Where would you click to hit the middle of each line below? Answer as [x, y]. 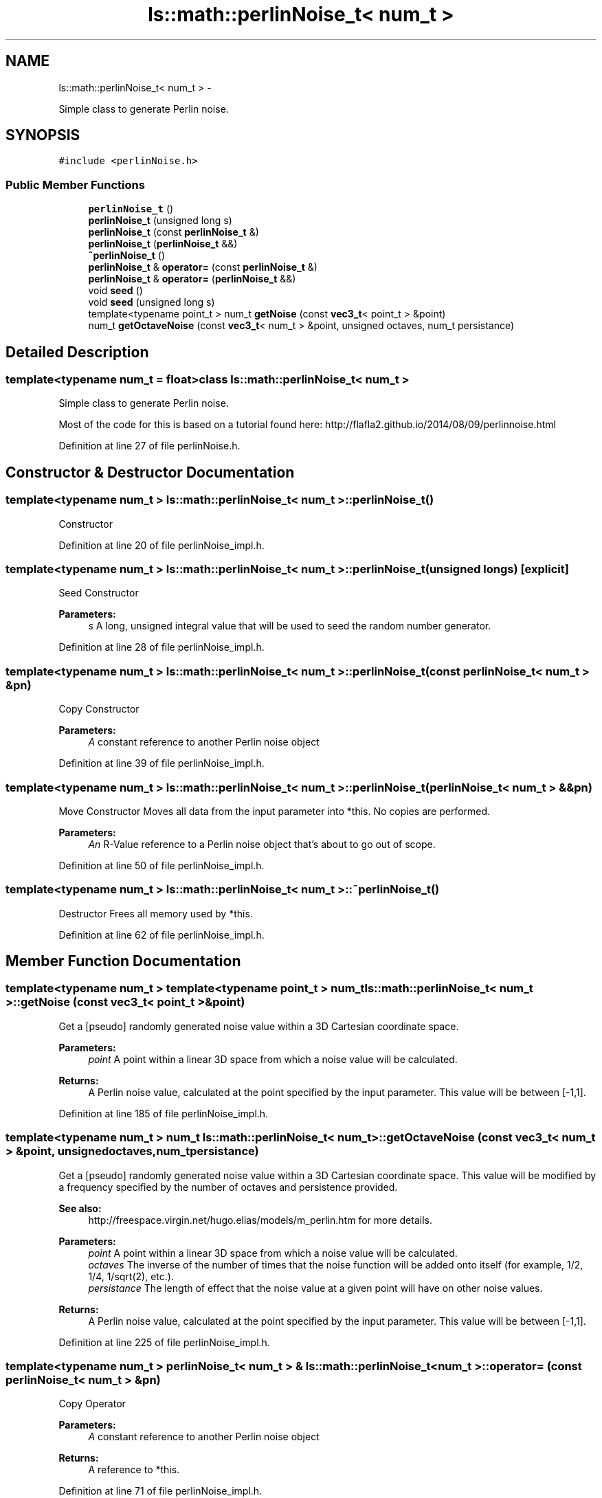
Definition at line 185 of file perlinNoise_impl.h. [164, 1113]
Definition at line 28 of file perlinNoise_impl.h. [161, 647]
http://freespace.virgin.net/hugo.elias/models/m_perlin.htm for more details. [260, 1220]
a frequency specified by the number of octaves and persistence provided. [228, 1187]
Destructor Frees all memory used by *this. [156, 913]
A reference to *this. [134, 1470]
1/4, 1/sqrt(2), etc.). [131, 1276]
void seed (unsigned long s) [152, 302]
